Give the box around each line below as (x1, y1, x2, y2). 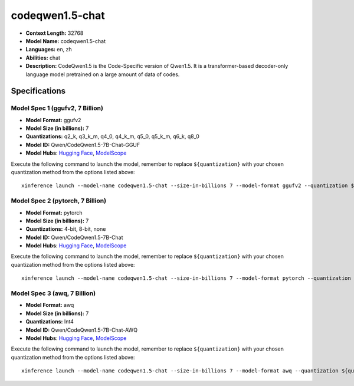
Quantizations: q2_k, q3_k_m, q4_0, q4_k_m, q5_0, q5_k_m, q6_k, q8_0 (25, 133, 200, 140)
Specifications (11, 86, 66, 96)
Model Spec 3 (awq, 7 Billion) (11, 289, 96, 297)
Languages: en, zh (25, 46, 72, 53)
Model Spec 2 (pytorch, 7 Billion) (11, 197, 106, 205)
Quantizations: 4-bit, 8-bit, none (25, 225, 106, 233)
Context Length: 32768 (25, 30, 84, 37)
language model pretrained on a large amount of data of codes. (25, 71, 180, 78)
